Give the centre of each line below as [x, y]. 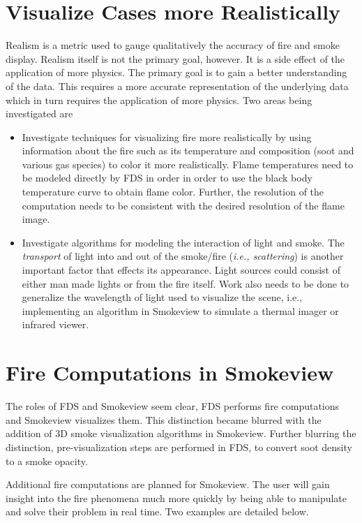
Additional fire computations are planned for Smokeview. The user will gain [168, 484]
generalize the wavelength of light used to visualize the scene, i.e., [162, 297]
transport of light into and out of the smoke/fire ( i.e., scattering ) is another [183, 256]
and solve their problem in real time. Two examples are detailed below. [157, 511]
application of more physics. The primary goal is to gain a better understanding [176, 72]
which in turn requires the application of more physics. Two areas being [159, 100]
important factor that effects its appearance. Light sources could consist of [181, 270]
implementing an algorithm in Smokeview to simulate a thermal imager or [180, 310]
